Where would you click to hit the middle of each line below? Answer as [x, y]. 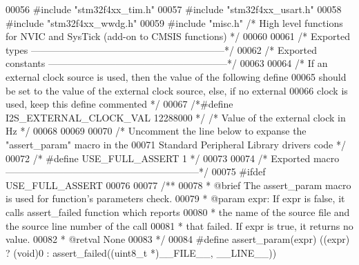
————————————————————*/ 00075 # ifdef [136, 171]
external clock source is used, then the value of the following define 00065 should [176, 76]
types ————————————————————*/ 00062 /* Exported [162, 49]
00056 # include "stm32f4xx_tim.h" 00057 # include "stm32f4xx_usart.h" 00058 [174, 9]
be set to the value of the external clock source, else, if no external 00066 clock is [177, 90]
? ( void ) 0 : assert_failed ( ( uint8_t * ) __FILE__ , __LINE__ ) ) [141, 252]
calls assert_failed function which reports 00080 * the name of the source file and [178, 212]
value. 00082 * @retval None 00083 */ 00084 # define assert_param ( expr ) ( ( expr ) [178, 239]
